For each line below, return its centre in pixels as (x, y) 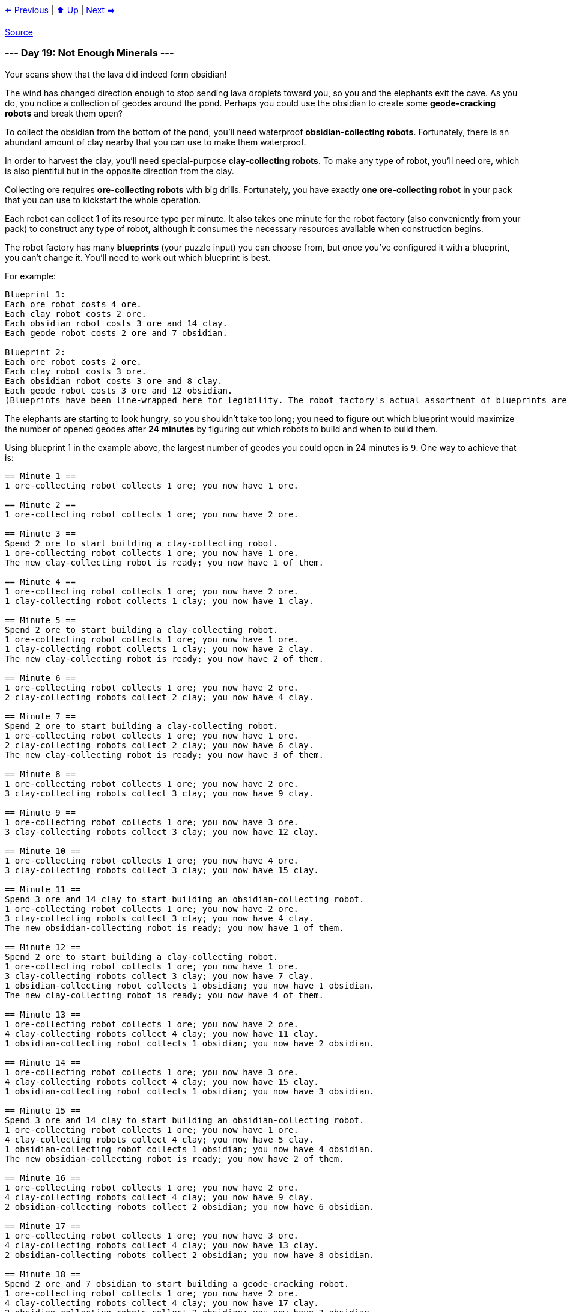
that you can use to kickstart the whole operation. (103, 200)
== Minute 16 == (43, 1178)
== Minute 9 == (41, 812)
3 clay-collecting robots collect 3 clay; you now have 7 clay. (159, 976)
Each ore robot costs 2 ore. (73, 362)
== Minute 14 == (43, 1062)
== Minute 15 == (43, 1110)
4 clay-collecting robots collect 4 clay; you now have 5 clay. (159, 1139)
